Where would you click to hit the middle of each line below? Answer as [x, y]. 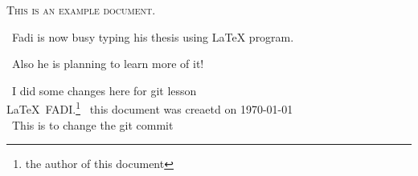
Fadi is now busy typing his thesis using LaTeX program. [153, 36]
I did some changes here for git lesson [104, 90]
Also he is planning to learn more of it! [108, 64]
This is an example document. [81, 10]
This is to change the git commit [92, 124]
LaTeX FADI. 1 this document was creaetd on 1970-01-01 [150, 108]
